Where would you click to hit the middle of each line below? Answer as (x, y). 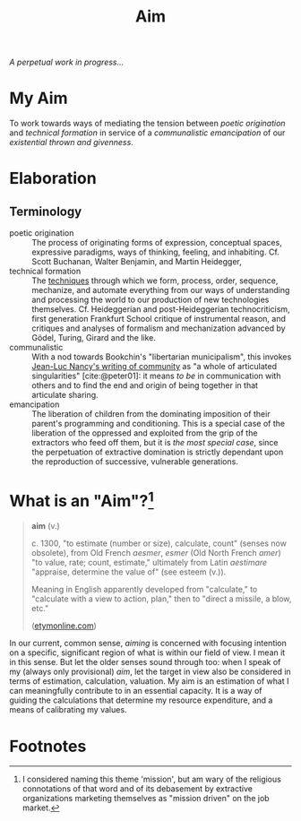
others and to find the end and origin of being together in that (145, 385)
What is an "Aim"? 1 (82, 500)
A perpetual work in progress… (67, 62)
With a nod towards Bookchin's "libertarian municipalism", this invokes (162, 357)
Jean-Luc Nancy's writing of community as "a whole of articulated (155, 367)
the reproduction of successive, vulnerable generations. (135, 462)
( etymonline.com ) (64, 626)
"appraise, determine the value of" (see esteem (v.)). (129, 572)
